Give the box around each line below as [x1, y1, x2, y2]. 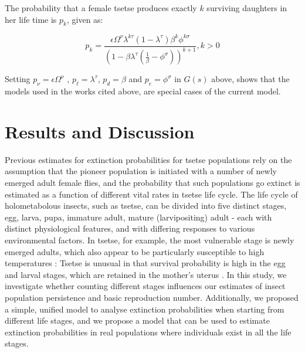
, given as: [66, 13, 103, 25]
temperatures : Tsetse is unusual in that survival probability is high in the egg [5, 257, 286, 269]
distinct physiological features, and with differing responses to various [5, 222, 255, 235]
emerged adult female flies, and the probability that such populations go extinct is [5, 176, 300, 188]
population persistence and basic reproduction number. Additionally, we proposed [5, 291, 299, 303]
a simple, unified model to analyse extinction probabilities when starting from [5, 303, 284, 315]
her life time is [5, 13, 57, 25]
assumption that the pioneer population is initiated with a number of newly [5, 165, 277, 177]
